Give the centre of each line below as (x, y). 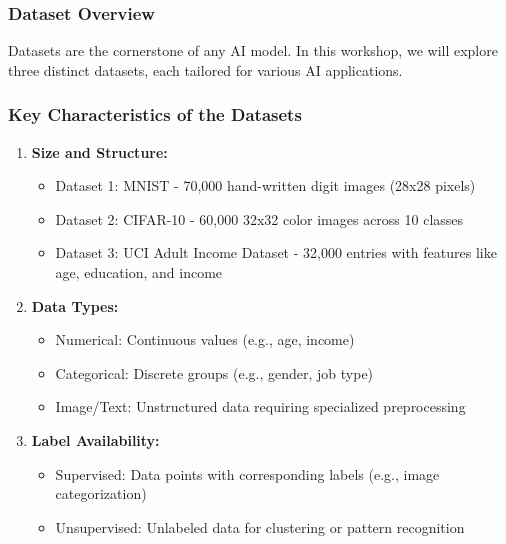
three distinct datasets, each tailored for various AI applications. (205, 69)
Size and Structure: (99, 151)
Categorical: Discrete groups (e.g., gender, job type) (214, 372)
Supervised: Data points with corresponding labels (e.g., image (247, 473)
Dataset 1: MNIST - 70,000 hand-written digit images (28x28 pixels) (265, 185)
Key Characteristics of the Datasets (155, 114)
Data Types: (75, 305)
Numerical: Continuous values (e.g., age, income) (205, 339)
